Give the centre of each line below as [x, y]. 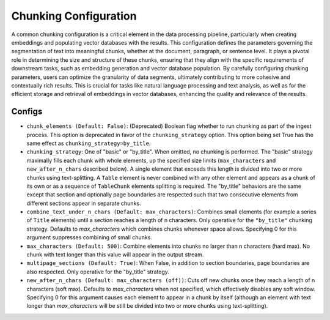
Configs [27, 112]
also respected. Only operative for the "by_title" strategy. [98, 272]
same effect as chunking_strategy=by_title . [89, 143]
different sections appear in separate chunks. [84, 203]
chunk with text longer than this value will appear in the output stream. [115, 255]
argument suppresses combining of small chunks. [90, 237]
